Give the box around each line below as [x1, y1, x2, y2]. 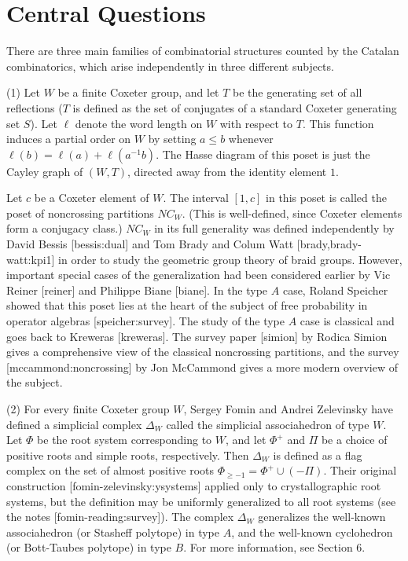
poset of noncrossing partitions [6, 204, 154, 221]
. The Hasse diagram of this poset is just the [156, 145, 370, 162]
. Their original [323, 462, 397, 478]
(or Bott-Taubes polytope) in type [6, 539, 171, 555]
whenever [228, 130, 274, 147]
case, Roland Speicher [282, 281, 388, 298]
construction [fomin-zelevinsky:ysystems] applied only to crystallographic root [6, 477, 381, 493]
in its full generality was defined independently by [154, 220, 395, 236]
